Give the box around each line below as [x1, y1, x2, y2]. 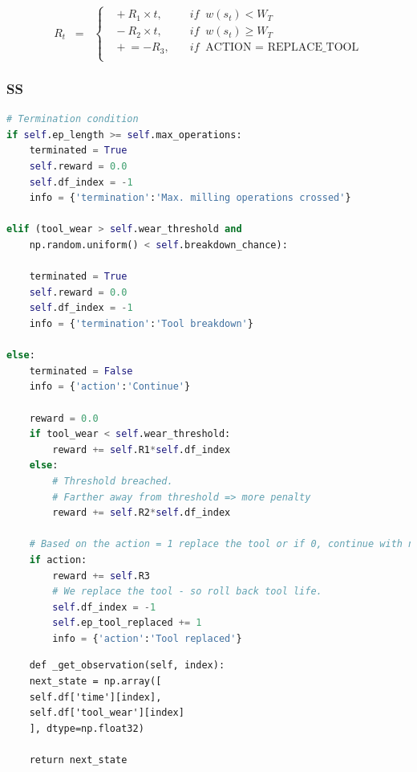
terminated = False [29, 365, 133, 377]
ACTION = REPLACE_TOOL [205, 42, 359, 54]
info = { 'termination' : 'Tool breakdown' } [29, 318, 253, 330]
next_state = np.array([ [29, 676, 162, 688]
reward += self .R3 [52, 570, 151, 582]
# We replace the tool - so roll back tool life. [52, 586, 322, 598]
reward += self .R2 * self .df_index [52, 507, 231, 519]
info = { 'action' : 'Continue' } [29, 381, 191, 393]
